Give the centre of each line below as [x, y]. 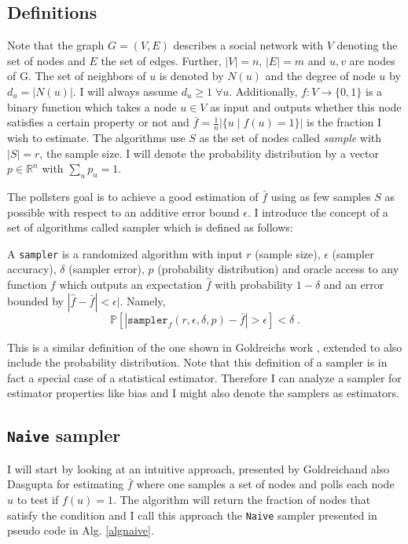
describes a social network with [248, 45]
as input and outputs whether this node [306, 106]
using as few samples [321, 196]
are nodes [372, 60]
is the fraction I [344, 122]
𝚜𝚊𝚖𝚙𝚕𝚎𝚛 [148, 320]
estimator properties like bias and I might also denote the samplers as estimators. [203, 393]
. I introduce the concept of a [318, 212]
